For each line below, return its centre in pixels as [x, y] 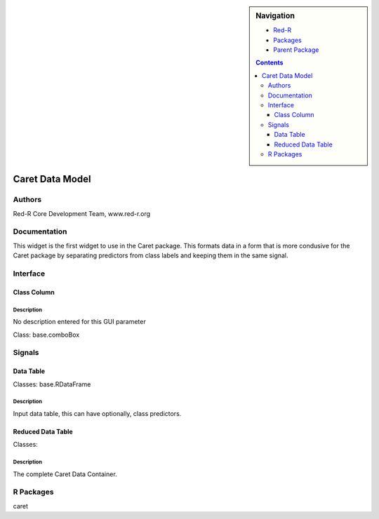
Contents [270, 62]
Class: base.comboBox [46, 335]
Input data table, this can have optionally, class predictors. [97, 413]
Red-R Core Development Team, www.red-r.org [82, 213]
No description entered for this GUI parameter [80, 322]
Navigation [275, 16]
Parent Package [296, 50]
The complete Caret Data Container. [65, 474]
